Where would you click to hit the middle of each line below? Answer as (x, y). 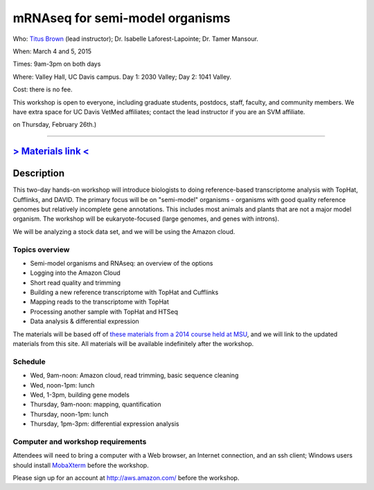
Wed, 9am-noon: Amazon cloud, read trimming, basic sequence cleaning (134, 375)
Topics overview (41, 249)
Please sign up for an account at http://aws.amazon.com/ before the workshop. (126, 478)
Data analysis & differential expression (85, 321)
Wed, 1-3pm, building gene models (80, 394)
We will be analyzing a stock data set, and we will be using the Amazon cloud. (124, 231)
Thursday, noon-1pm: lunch (69, 414)
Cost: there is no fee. (43, 89)
